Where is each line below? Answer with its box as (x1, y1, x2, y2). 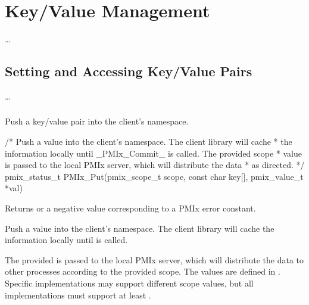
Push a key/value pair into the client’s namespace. (5, 115, 189, 127)
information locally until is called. (5, 234, 128, 246)
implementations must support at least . (5, 288, 151, 301)
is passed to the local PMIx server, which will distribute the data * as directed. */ (5, 158, 305, 171)
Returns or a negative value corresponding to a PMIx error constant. (5, 202, 256, 214)
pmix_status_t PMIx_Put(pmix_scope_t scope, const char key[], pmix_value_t (5, 170, 304, 182)
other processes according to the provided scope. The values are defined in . (5, 265, 280, 278)
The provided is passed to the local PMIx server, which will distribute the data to (5, 253, 304, 266)
